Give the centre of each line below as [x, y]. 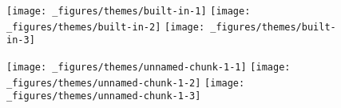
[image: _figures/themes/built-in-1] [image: [129, 11]
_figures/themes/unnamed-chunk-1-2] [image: [126, 83]
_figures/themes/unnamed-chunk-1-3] [104, 96]
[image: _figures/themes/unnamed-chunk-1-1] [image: [149, 67]
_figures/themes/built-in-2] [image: [106, 27]
